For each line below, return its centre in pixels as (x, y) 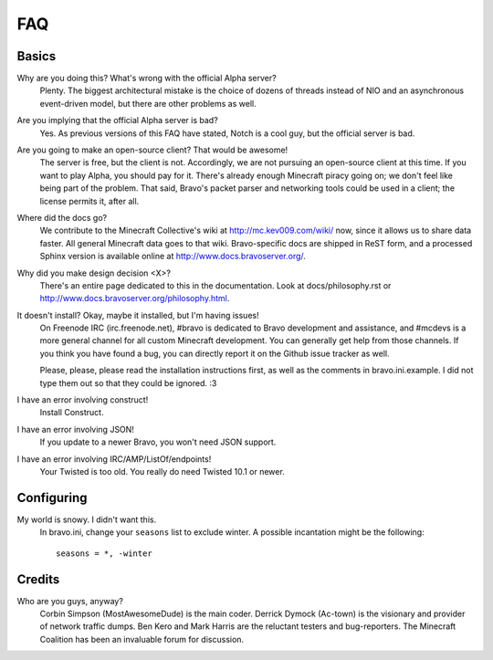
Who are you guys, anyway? (70, 601)
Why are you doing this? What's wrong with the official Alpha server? (147, 79)
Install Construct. (72, 413)
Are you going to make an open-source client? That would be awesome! (152, 150)
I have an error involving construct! (83, 400)
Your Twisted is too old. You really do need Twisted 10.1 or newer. (162, 471)
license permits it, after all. (89, 201)
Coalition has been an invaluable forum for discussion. (142, 639)
